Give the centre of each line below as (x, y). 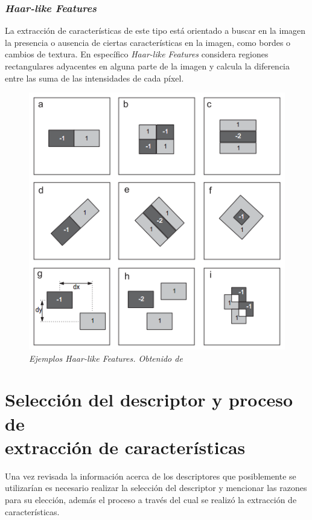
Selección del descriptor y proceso (149, 400)
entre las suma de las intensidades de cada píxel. (94, 78)
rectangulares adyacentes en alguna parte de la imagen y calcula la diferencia (148, 66)
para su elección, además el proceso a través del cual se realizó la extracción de (151, 499)
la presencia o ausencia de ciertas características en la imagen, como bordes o (148, 42)
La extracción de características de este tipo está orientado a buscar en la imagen (155, 30)
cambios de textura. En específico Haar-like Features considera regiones (137, 54)
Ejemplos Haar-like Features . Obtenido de (106, 358)
